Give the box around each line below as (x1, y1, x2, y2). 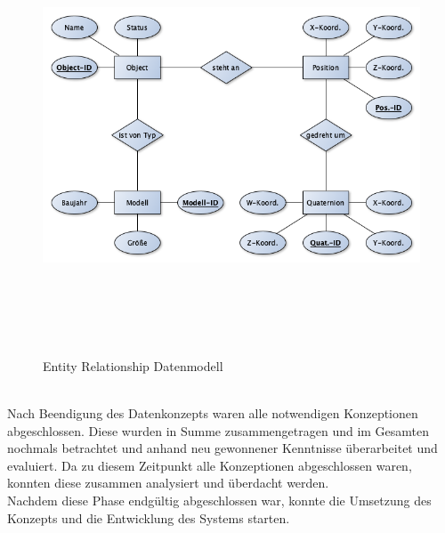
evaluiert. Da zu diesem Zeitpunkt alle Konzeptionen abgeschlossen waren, (7, 456, 412, 474)
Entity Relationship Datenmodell (43, 356, 223, 375)
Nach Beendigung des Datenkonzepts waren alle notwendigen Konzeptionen (7, 404, 418, 423)
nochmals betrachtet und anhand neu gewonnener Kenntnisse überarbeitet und (7, 439, 438, 457)
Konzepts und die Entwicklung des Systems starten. (7, 508, 290, 527)
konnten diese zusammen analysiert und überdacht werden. (7, 473, 329, 492)
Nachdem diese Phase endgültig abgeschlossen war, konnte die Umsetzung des (7, 491, 432, 510)
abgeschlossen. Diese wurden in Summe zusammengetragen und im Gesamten (7, 421, 430, 440)
